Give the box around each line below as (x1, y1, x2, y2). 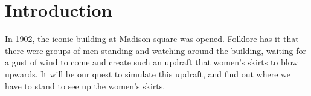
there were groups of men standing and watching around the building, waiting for (5, 44, 306, 56)
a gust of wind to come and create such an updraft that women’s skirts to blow (5, 56, 298, 68)
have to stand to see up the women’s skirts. (5, 79, 165, 92)
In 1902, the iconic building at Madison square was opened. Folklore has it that (5, 32, 299, 45)
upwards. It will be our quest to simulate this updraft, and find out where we (5, 67, 290, 80)
